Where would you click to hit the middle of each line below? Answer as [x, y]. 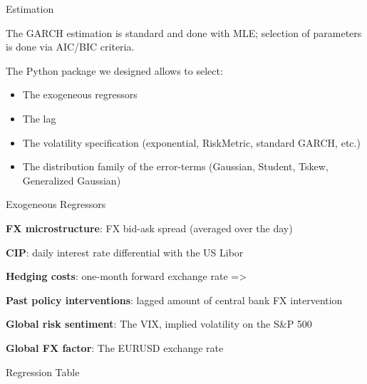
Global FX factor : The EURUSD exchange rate [115, 347]
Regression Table [43, 372]
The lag [39, 118]
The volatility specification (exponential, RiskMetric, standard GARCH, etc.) [191, 142]
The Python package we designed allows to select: [114, 70]
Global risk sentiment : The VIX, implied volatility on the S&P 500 [159, 324]
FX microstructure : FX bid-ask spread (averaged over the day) [149, 228]
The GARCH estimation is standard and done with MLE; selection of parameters [184, 32]
